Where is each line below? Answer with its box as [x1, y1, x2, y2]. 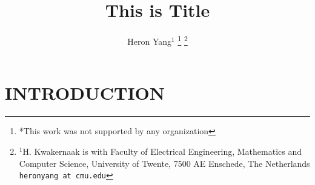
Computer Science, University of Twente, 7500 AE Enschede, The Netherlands [19, 157, 310, 169]
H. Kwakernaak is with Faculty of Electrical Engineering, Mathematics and [22, 144, 302, 157]
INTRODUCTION [5, 80, 165, 105]
